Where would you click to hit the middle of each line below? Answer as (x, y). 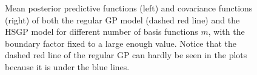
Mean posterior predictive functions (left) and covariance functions (129, 8)
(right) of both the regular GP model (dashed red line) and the (122, 19)
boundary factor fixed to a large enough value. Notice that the (121, 43)
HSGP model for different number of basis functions (102, 31)
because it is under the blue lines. (67, 66)
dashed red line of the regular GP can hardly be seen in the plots (126, 55)
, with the (226, 31)
